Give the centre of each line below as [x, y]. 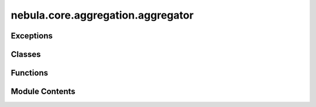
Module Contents [43, 92]
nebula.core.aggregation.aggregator [102, 15]
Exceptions [32, 36]
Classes [26, 54]
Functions [30, 73]
